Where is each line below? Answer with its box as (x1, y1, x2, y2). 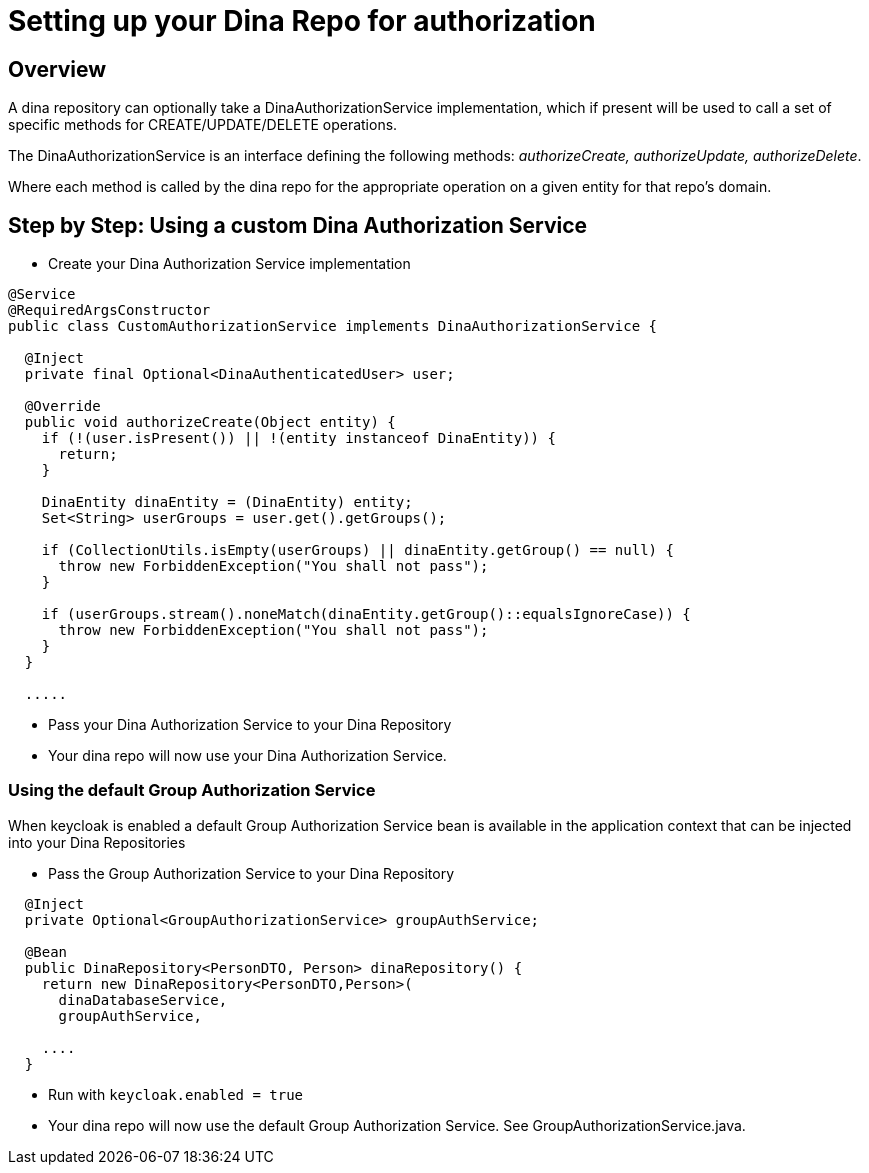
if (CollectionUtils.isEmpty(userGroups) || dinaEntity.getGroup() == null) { (41, 542, 674, 559)
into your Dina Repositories (8, 833, 186, 851)
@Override (24, 398, 101, 415)
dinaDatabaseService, (58, 991, 228, 1008)
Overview (8, 56, 107, 82)
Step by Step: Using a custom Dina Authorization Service (8, 212, 588, 238)
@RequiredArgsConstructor (8, 302, 211, 319)
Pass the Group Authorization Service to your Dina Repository (48, 864, 455, 882)
